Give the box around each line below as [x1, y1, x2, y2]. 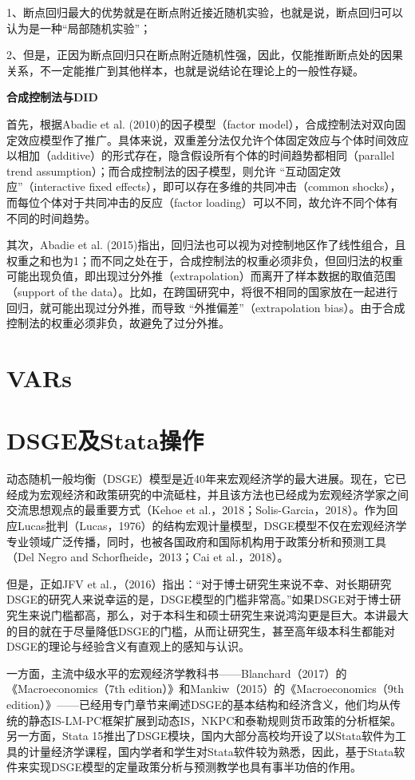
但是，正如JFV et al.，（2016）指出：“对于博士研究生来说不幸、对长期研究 [6, 575, 392, 592]
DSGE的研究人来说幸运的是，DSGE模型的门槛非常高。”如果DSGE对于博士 [6, 591, 390, 608]
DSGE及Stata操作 [6, 424, 204, 457]
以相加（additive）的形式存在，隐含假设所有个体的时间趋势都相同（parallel [6, 147, 395, 164]
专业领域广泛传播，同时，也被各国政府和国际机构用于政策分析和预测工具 [6, 533, 386, 549]
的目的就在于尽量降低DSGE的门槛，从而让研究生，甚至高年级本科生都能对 [6, 622, 396, 639]
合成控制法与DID [6, 89, 98, 105]
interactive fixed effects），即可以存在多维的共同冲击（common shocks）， [34, 178, 401, 195]
